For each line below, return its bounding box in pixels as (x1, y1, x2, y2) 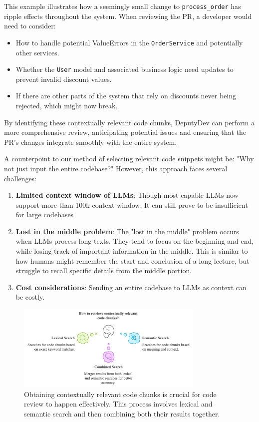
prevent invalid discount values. (15, 73, 112, 84)
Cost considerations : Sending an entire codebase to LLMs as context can (15, 282, 247, 292)
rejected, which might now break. (15, 100, 118, 110)
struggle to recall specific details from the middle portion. (15, 265, 192, 276)
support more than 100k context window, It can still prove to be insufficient (15, 199, 248, 210)
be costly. (15, 292, 45, 302)
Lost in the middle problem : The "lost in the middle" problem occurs (15, 226, 239, 236)
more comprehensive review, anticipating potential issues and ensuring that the (4, 127, 247, 137)
